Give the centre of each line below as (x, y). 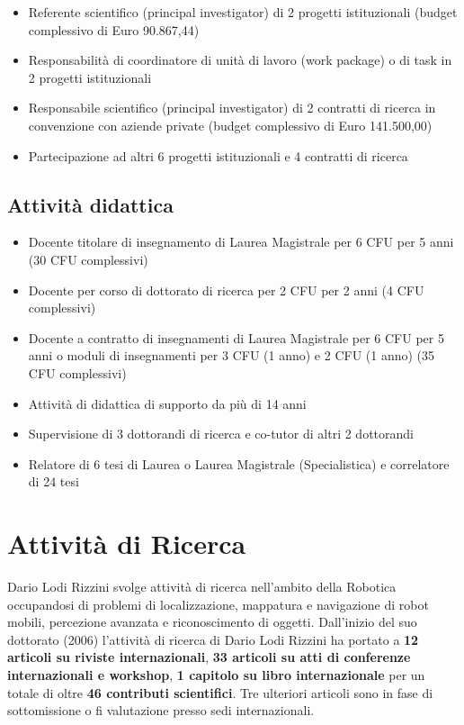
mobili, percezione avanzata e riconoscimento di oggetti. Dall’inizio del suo (212, 622)
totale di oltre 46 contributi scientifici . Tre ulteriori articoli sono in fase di (220, 692)
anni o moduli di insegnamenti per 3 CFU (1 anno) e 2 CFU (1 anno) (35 (232, 355)
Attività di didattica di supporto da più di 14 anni (167, 403)
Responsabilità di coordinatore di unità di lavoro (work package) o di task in (240, 60)
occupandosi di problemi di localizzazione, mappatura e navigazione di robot (218, 604)
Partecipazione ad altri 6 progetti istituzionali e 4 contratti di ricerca (218, 155)
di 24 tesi (54, 481)
